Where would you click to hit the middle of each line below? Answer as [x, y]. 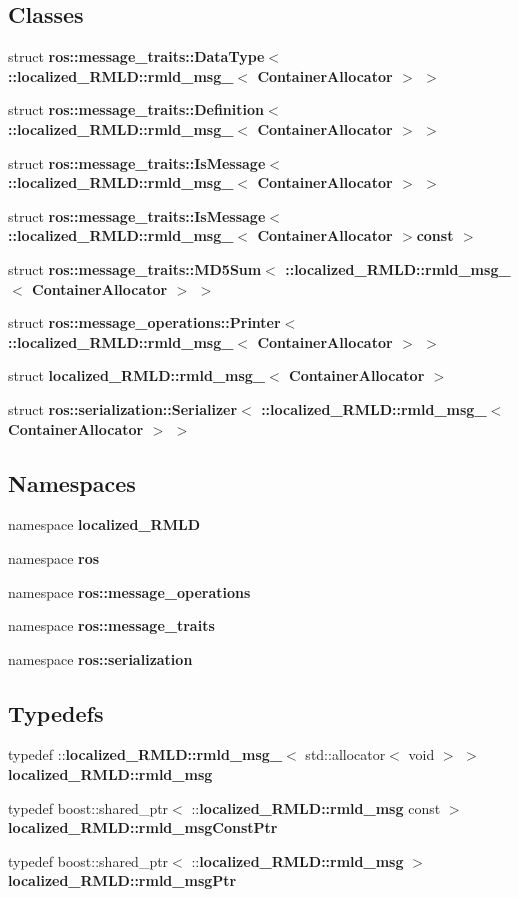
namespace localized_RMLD [104, 524]
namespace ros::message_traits [111, 625]
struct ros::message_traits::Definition [136, 109]
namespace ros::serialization [100, 658]
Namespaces [72, 482]
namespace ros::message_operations [129, 591]
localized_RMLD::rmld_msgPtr [122, 880]
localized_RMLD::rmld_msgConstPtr [143, 827]
